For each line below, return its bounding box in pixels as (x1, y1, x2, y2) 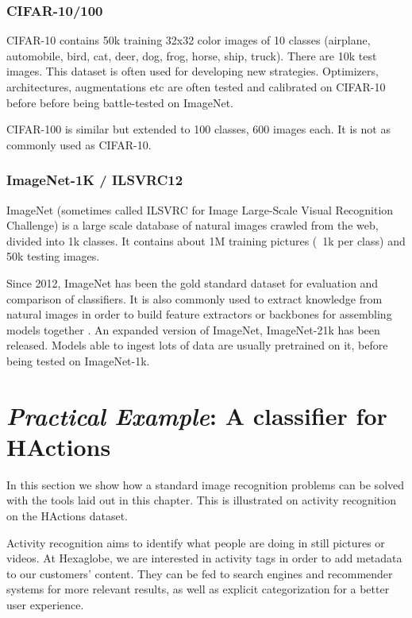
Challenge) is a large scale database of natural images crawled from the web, (6, 217, 379, 234)
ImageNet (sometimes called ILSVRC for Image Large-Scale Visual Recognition (6, 201, 394, 218)
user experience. (6, 597, 84, 612)
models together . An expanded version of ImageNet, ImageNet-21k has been (6, 321, 380, 338)
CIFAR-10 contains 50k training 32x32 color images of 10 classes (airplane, (6, 32, 371, 48)
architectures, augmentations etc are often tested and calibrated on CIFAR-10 (6, 79, 386, 95)
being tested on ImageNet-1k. (6, 352, 150, 369)
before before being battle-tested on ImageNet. (6, 94, 233, 110)
